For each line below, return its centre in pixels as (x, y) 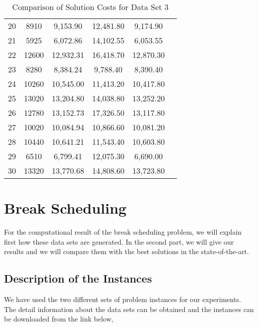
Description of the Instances (78, 278)
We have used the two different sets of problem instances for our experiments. (123, 299)
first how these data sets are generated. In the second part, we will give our (119, 241)
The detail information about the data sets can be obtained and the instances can (129, 309)
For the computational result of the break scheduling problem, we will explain (123, 232)
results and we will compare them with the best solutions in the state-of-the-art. (127, 251)
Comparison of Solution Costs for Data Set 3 (90, 7)
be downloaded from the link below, (59, 319)
